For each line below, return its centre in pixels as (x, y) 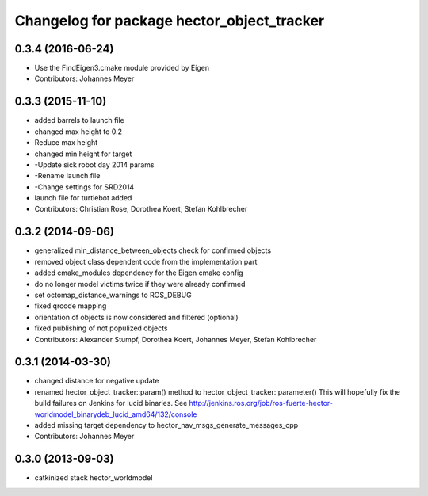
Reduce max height (66, 143)
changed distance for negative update (97, 381)
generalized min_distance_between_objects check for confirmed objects (153, 250)
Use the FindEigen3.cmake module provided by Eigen (122, 68)
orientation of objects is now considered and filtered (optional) (136, 317)
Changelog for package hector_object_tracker (170, 21)
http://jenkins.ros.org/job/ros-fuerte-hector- (261, 403)
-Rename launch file (67, 176)
